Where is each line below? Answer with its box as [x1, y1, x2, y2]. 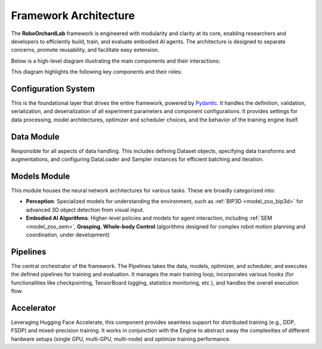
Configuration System [11, 83, 95, 94]
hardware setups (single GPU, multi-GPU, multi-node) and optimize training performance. [11, 335, 231, 342]
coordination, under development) [26, 231, 110, 238]
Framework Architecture [11, 9, 135, 22]
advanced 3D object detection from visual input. [26, 206, 144, 213]
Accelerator [11, 303, 56, 313]
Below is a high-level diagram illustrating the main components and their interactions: [11, 57, 221, 64]
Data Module [11, 132, 60, 142]
